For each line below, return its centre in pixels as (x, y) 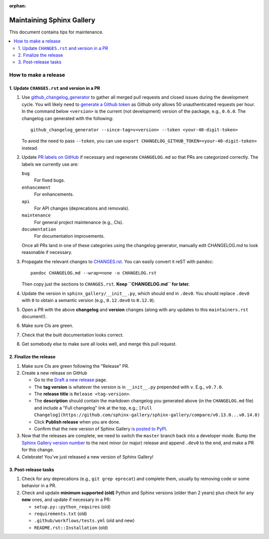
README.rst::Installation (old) (71, 528)
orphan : (18, 6)
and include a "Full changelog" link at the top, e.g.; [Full (93, 408)
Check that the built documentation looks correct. (73, 335)
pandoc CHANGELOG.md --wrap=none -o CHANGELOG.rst (94, 273)
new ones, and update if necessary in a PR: (66, 500)
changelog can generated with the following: (67, 118)
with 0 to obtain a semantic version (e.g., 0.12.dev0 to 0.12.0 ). (88, 300)
